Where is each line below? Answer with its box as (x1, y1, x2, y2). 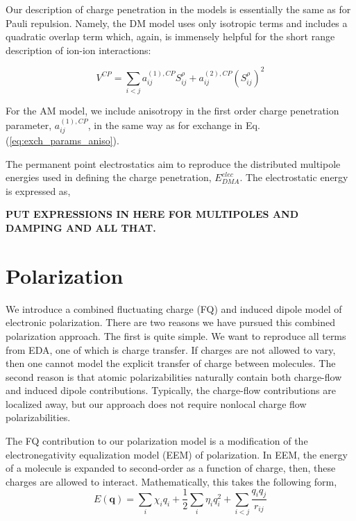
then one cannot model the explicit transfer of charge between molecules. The (6, 356, 336, 370)
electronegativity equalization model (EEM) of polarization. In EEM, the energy (6, 447, 348, 461)
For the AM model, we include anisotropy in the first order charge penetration (6, 103, 339, 118)
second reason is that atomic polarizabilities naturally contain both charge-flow (6, 369, 342, 384)
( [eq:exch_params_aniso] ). (6, 133, 119, 148)
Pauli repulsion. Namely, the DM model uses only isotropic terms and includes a (6, 15, 348, 30)
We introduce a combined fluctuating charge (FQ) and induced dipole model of (6, 301, 342, 316)
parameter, (6, 117, 52, 132)
